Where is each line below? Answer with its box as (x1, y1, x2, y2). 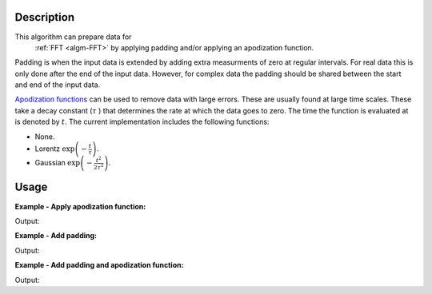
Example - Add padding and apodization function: (14, 260, 184, 270)
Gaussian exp (34, 158, 80, 168)
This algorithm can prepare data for (14, 32, 132, 42)
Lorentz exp (34, 144, 75, 153)
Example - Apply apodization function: (14, 201, 146, 211)
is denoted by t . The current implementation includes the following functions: (14, 117, 270, 127)
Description (14, 10, 75, 24)
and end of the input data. (14, 80, 101, 89)
